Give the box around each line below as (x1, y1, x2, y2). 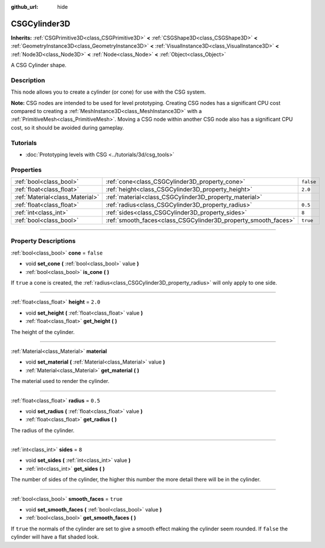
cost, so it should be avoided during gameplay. (11, 124, 125, 131)
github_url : (11, 4, 38, 10)
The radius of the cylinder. (11, 427, 75, 434)
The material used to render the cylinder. (11, 378, 110, 385)
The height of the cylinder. (11, 328, 75, 335)
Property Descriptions (11, 237, 76, 245)
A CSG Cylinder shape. (11, 62, 67, 69)
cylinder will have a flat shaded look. (11, 533, 99, 540)
